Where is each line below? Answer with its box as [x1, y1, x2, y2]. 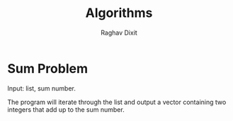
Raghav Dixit [100, 28, 138, 37]
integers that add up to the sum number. [7, 105, 125, 114]
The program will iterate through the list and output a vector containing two [7, 98, 227, 106]
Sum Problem [7, 60, 89, 76]
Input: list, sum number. [7, 83, 76, 93]
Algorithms [85, 5, 153, 21]
